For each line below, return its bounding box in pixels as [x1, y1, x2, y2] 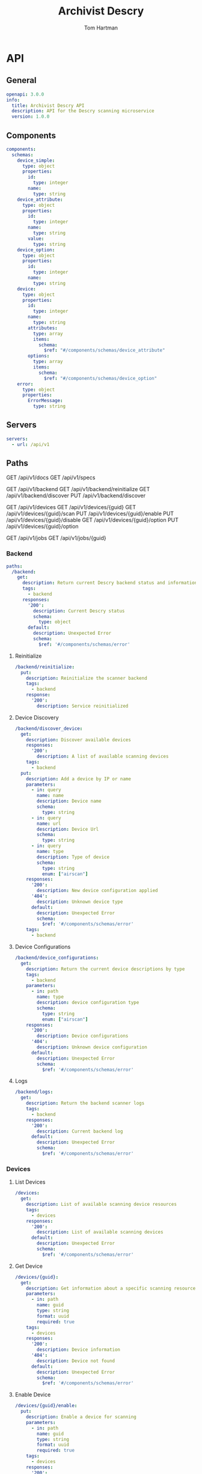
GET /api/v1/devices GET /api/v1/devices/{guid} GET [6, 504, 136, 511]
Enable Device [14, 1391, 51, 1398]
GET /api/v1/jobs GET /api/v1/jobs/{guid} [6, 534, 106, 542]
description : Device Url [37, 826, 99, 832]
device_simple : [17, 157, 55, 164]
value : [28, 236, 44, 242]
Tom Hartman [84, 24, 118, 31]
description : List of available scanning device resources [26, 1201, 177, 1208]
